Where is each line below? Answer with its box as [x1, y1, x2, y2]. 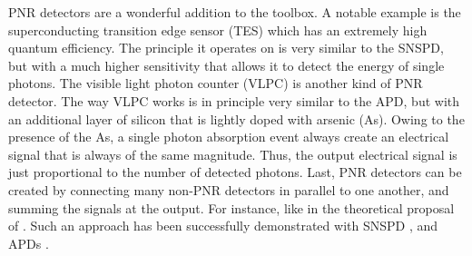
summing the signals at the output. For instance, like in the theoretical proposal [8, 198, 455, 217]
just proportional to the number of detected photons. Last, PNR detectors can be [8, 162, 462, 182]
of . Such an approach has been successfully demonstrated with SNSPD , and [8, 216, 438, 235]
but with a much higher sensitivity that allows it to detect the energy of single [8, 55, 445, 74]
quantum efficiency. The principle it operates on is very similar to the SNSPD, [8, 38, 444, 57]
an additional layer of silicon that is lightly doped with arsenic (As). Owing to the [8, 109, 465, 128]
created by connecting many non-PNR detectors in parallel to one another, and [8, 180, 449, 199]
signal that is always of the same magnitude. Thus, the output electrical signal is [8, 144, 457, 163]
